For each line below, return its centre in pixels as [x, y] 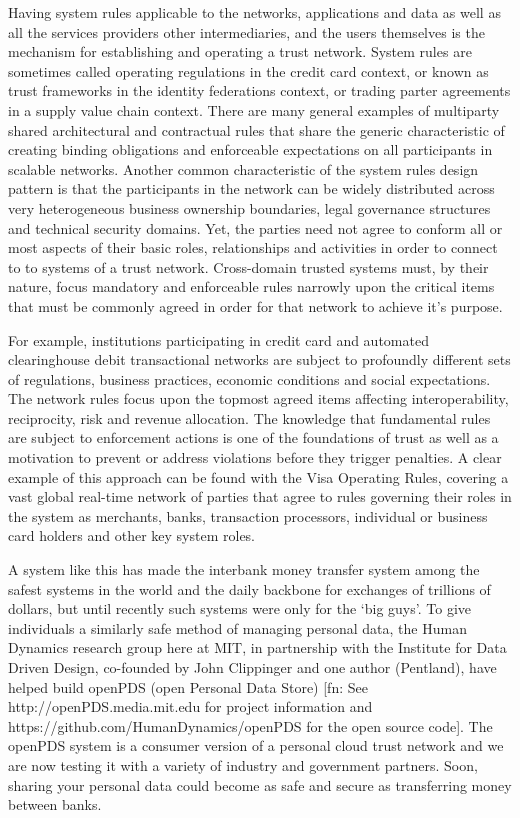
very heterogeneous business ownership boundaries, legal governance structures [249, 207]
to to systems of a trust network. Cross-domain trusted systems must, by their [248, 266]
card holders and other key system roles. [132, 535]
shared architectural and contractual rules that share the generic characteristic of [256, 129]
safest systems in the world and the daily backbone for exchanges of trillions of [249, 588]
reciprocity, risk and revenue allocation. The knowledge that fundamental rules [249, 417]
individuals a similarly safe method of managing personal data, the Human [237, 627]
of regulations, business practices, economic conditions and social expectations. [249, 378]
